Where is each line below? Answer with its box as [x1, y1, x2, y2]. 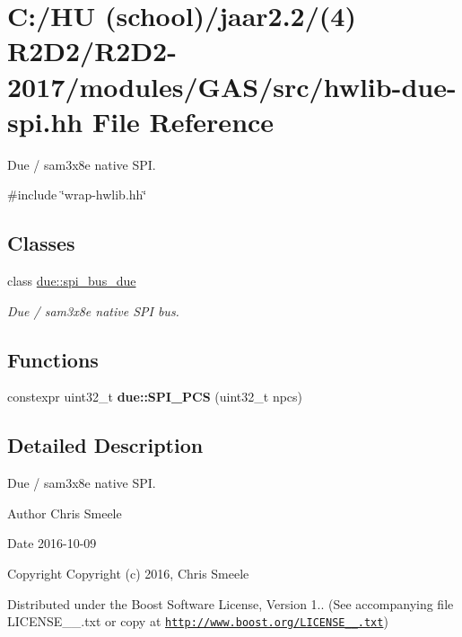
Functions [7, 345, 99, 373]
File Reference [92, 102, 275, 139]
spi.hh [7, 102, 83, 139]
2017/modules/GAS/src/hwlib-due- [7, 67, 457, 104]
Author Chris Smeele [7, 503, 122, 522]
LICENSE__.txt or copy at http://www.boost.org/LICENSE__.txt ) [7, 612, 388, 631]
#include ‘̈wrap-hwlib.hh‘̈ [7, 185, 147, 204]
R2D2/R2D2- [7, 32, 177, 69]
